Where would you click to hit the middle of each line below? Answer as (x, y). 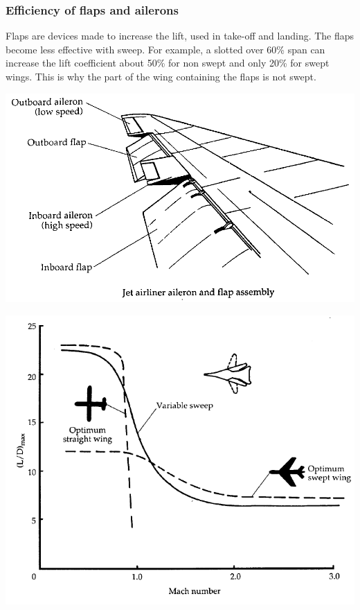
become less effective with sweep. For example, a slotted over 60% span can (165, 49)
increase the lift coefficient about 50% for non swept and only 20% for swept (168, 63)
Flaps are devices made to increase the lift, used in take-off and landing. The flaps (180, 36)
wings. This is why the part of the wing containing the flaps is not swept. (161, 76)
